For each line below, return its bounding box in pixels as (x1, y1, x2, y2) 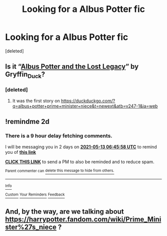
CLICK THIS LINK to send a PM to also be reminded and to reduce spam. (5, 158, 155, 165)
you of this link (5, 149, 36, 155)
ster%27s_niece (5, 223, 57, 232)
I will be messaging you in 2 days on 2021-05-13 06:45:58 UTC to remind (5, 143, 157, 150)
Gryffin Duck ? (5, 70, 46, 80)
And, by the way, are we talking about (5, 208, 124, 216)
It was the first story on (12, 98, 60, 104)
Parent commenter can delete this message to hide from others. (5, 168, 114, 173)
